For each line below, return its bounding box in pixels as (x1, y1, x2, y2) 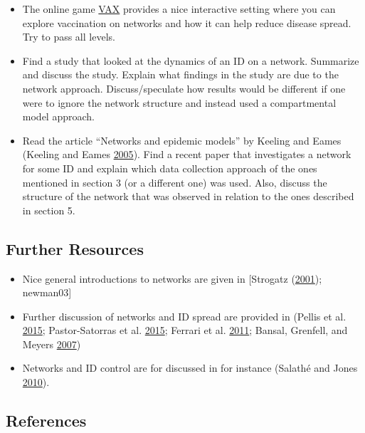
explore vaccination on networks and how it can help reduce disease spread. (22, 15, 351, 30)
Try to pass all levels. (22, 29, 115, 44)
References (6, 409, 87, 432)
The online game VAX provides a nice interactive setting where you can (22, 1, 336, 16)
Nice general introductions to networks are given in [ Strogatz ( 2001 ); (22, 271, 322, 286)
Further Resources (6, 237, 144, 259)
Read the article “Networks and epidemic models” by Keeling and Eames (22, 132, 342, 147)
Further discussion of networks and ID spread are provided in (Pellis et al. (22, 308, 347, 323)
